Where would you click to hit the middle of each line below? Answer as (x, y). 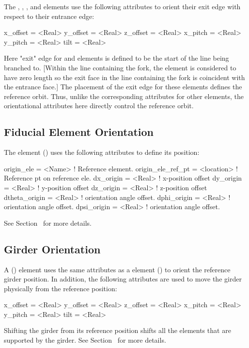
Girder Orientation (52, 249)
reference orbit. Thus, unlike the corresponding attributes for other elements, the (124, 96)
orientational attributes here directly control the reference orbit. (99, 106)
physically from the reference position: (61, 288)
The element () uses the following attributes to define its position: (102, 152)
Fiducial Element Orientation (79, 132)
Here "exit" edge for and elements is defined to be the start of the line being (117, 58)
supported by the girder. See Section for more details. (85, 340)
